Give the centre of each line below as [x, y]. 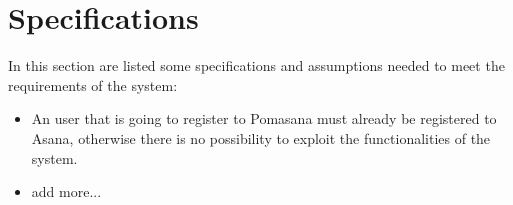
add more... [66, 191]
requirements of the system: [93, 84]
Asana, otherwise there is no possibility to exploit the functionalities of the [261, 137]
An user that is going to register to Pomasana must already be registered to [264, 118]
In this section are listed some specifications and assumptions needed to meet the [256, 65]
